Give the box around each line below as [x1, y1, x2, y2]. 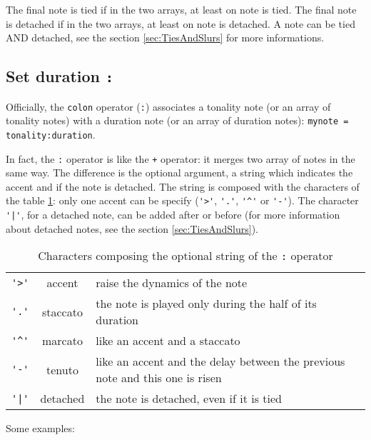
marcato [41, 332, 83, 349]
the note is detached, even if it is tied [96, 390, 282, 407]
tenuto [46, 361, 78, 378]
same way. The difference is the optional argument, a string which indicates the [6, 165, 353, 180]
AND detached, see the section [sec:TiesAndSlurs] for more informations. [6, 30, 325, 45]
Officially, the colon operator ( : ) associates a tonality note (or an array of [6, 99, 331, 114]
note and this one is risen [96, 369, 222, 386]
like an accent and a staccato [96, 332, 240, 349]
